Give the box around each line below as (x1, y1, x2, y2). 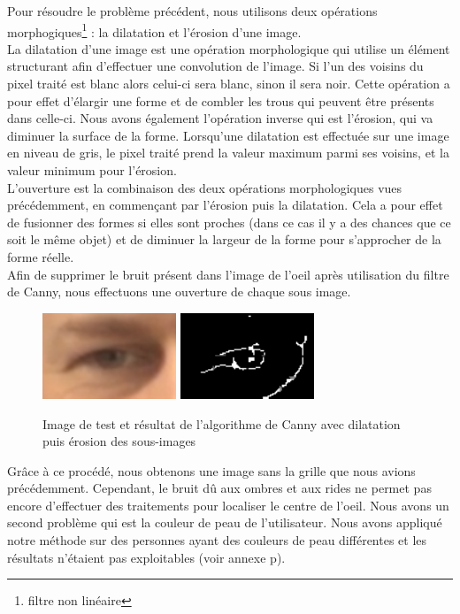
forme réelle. (7, 247, 74, 265)
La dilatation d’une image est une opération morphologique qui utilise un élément (7, 39, 450, 58)
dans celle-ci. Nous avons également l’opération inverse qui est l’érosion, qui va (7, 109, 433, 127)
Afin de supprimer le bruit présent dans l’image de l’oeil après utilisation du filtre (7, 265, 449, 283)
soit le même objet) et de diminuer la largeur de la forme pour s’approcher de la (7, 230, 441, 249)
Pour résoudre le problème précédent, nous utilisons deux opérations (7, 2, 378, 19)
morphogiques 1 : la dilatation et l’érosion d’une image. (7, 19, 302, 41)
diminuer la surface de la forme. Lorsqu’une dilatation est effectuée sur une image (7, 126, 449, 144)
